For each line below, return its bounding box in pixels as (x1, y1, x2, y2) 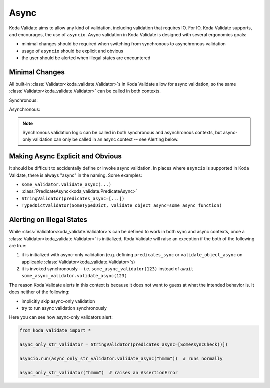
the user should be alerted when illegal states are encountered (21, 55, 151, 61)
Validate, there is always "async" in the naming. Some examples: (9, 172, 142, 178)
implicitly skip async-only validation (21, 298, 95, 304)
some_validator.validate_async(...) (21, 182, 112, 187)
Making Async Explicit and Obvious (9, 152, 122, 161)
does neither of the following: (9, 289, 70, 295)
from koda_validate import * (19, 328, 91, 333)
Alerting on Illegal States (9, 215, 87, 224)
